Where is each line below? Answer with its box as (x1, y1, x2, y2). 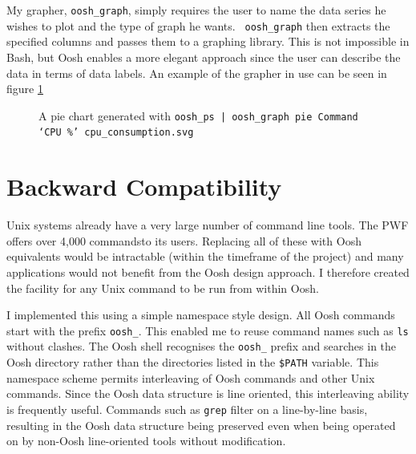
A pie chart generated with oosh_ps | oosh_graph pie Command (38, 107, 358, 124)
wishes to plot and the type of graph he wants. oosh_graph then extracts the (6, 17, 390, 34)
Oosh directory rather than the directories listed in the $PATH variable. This (6, 354, 379, 370)
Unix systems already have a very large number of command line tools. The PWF (6, 217, 409, 233)
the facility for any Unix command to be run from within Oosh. (6, 279, 319, 296)
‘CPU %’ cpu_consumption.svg (38, 127, 194, 139)
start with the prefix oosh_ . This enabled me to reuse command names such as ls (6, 322, 409, 338)
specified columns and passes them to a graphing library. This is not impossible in (6, 33, 410, 50)
